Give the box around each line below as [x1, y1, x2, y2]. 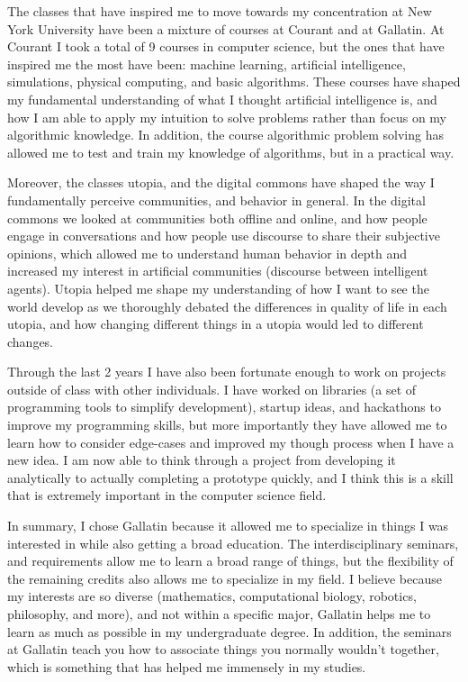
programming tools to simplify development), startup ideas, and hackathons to [7, 397, 441, 416]
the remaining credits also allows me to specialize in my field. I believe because [7, 568, 442, 587]
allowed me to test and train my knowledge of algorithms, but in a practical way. [7, 142, 454, 161]
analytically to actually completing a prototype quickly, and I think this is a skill [7, 468, 454, 486]
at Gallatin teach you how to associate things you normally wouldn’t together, [7, 640, 439, 659]
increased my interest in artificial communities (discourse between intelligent [7, 261, 428, 280]
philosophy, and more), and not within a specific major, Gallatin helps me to [7, 605, 431, 623]
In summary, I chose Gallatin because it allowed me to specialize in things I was [7, 516, 449, 535]
